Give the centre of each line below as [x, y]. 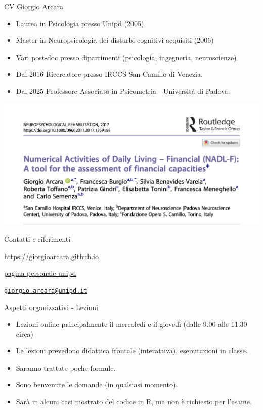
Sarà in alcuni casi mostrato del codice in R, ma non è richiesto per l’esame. [134, 402]
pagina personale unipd [40, 273]
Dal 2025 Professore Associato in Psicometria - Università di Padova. [123, 91]
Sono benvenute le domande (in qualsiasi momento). [97, 385]
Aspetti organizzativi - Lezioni [51, 307]
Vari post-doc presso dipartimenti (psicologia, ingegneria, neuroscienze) [126, 57]
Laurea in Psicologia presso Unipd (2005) [80, 23]
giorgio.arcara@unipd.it [46, 291]
